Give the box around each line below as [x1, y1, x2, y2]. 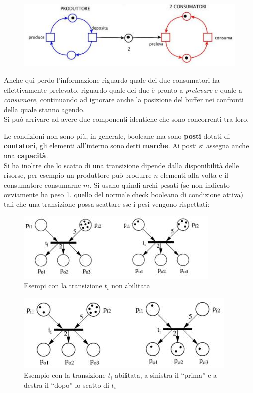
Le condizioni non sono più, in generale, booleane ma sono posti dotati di [4, 130, 230, 141]
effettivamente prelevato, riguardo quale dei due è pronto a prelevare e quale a [4, 84, 242, 95]
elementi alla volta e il [160, 170, 228, 180]
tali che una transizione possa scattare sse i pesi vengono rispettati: [4, 199, 210, 209]
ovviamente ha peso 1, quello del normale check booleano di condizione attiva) [4, 189, 243, 199]
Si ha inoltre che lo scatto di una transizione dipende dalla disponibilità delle [4, 160, 239, 170]
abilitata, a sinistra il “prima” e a [115, 370, 217, 380]
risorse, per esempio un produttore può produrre [4, 170, 152, 180]
